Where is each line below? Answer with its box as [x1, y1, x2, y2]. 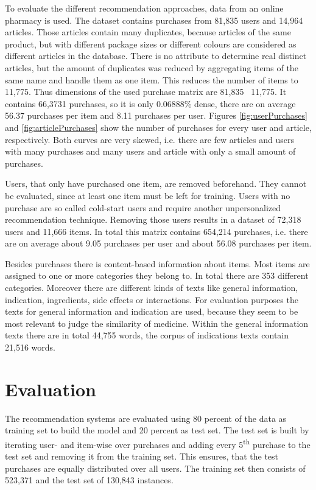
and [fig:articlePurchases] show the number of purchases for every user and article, [5, 121, 312, 133]
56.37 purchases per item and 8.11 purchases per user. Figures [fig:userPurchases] [5, 109, 307, 122]
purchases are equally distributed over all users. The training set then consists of [5, 461, 306, 474]
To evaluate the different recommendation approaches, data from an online [5, 2, 284, 14]
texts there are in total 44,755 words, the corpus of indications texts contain [5, 329, 289, 341]
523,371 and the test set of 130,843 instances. [5, 474, 174, 486]
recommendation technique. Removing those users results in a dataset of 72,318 [5, 213, 301, 226]
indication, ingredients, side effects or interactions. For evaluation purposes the [5, 293, 298, 306]
